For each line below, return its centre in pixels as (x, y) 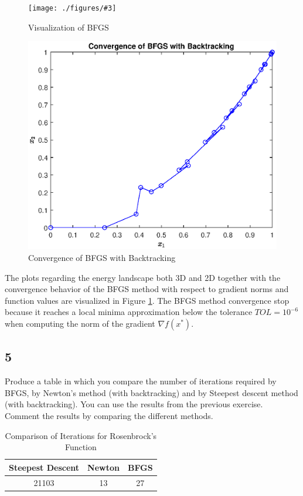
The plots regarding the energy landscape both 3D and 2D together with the (143, 277)
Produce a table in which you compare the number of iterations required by (141, 381)
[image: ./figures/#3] (72, 8)
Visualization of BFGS (69, 27)
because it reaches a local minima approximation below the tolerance (129, 312)
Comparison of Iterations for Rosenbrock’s (81, 435)
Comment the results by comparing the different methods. (109, 415)
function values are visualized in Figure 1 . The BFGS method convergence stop (147, 300)
